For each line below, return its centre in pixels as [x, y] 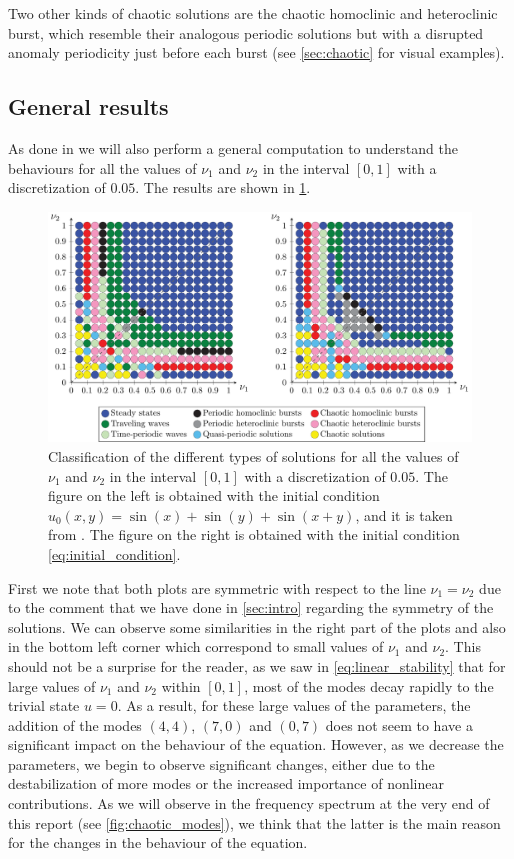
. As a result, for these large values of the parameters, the [294, 705]
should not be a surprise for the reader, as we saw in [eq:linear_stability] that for [257, 665]
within [181, 685]
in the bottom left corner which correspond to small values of [196, 646]
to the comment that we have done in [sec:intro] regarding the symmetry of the [251, 607]
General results [88, 106]
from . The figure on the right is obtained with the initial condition [254, 534]
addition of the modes [75, 724]
